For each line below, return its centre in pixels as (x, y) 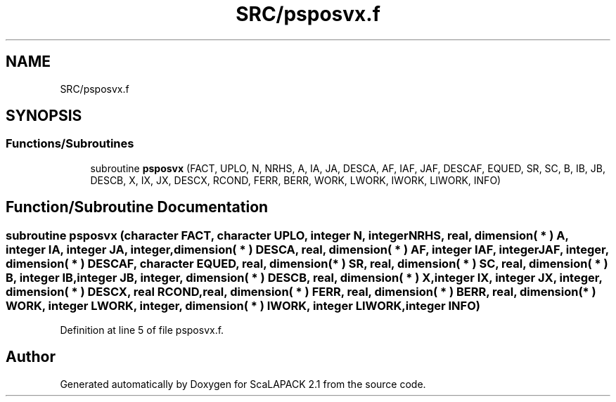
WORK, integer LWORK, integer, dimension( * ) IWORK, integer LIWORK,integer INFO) (243, 305)
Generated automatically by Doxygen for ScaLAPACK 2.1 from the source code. (243, 384)
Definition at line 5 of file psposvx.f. (142, 330)
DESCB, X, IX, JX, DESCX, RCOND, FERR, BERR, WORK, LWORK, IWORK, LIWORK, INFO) (296, 180)
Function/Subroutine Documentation (137, 207)
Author (31, 357)
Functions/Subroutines (70, 144)
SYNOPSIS (44, 116)
